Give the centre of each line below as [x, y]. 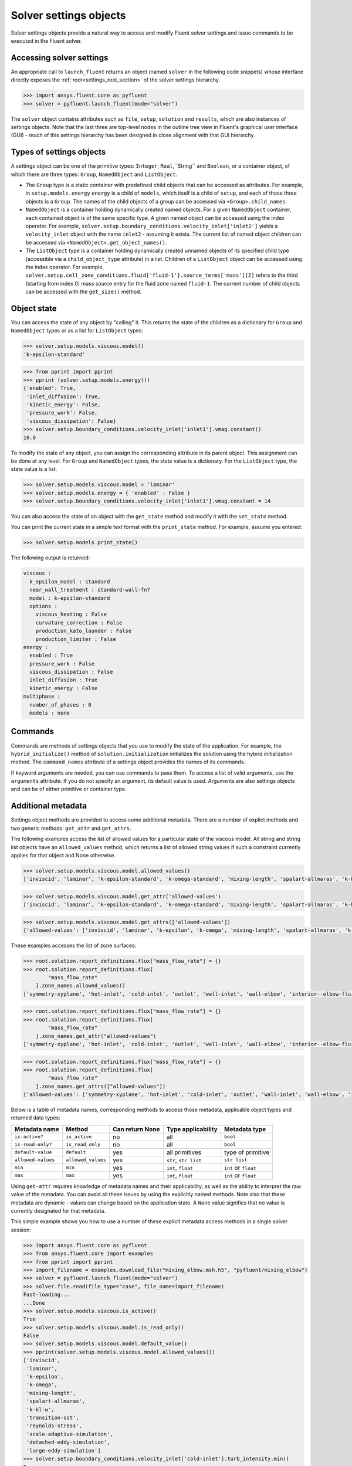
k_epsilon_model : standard [70, 581]
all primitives [184, 1152]
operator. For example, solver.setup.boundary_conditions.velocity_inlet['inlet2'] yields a [152, 226]
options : [44, 606]
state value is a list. [34, 469]
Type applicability [192, 1129]
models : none [50, 713]
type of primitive [247, 1152]
